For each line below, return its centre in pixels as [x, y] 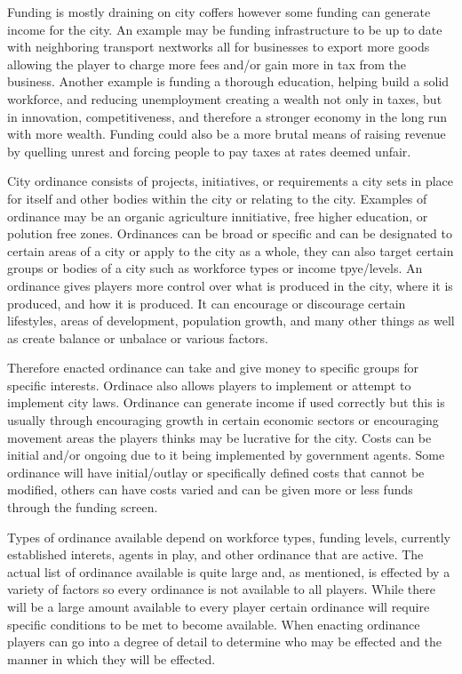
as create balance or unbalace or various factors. [138, 337]
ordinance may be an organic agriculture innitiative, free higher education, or [218, 216]
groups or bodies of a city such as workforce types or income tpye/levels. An [215, 268]
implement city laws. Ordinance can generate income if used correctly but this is [226, 402]
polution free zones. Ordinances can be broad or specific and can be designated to [230, 233]
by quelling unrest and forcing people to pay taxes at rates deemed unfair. [209, 151]
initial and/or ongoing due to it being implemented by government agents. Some [226, 455]
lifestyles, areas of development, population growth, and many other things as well [231, 321]
